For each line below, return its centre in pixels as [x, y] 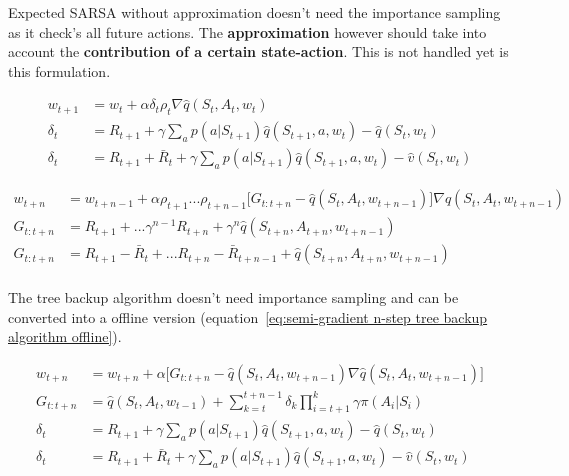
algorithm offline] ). [65, 336]
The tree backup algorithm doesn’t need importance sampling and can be [233, 297]
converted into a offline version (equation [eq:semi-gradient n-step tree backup [248, 316]
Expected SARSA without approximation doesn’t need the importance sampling [254, 12]
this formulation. [59, 70]
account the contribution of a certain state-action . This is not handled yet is [258, 51]
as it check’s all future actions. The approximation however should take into [247, 31]
